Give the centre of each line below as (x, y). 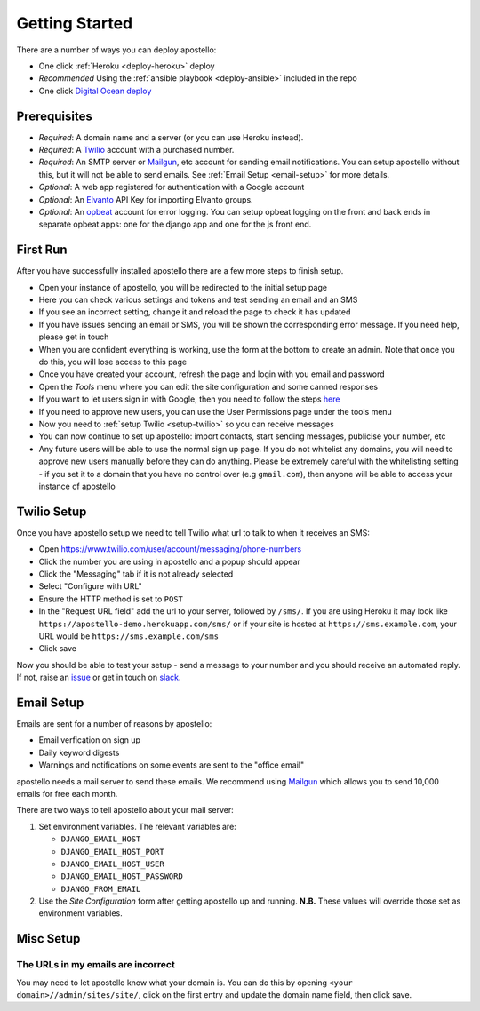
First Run (42, 250)
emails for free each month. (67, 793)
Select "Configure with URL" (90, 586)
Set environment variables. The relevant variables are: (138, 826)
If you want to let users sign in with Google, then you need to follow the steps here (189, 399)
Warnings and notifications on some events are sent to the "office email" (172, 765)
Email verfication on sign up (90, 740)
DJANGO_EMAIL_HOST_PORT (112, 852)
